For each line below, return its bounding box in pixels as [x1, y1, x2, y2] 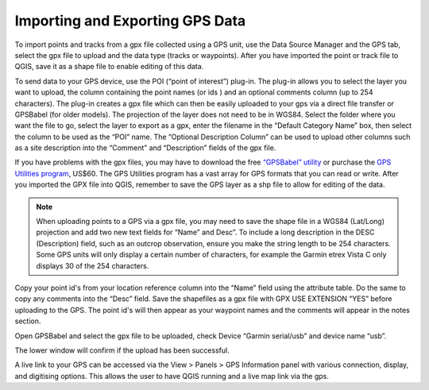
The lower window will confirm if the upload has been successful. [14, 346, 230, 355]
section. [14, 316, 41, 326]
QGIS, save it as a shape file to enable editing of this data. [14, 62, 204, 71]
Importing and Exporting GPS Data [14, 12, 246, 29]
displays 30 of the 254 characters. [36, 261, 149, 270]
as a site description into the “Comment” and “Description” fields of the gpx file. [14, 143, 276, 153]
